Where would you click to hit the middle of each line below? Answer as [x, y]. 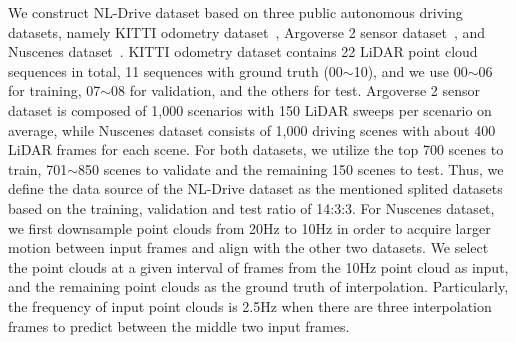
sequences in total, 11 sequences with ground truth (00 [175, 70]
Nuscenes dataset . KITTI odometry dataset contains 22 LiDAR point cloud [243, 51]
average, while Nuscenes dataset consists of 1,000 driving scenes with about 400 [252, 129]
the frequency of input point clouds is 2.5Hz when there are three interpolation [250, 305]
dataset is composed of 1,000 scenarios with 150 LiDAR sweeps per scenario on [250, 109]
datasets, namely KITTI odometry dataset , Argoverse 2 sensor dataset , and [247, 31]
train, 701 [38, 168]
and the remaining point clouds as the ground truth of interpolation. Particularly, [258, 286]
